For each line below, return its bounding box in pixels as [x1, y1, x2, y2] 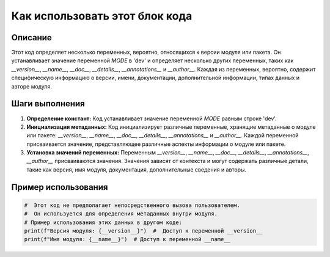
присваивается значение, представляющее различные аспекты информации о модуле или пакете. [26, 140, 286, 148]
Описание [11, 32, 52, 43]
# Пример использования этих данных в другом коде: [24, 219, 183, 226]
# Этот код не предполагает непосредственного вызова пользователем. [24, 201, 241, 209]
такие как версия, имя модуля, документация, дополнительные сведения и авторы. [26, 165, 247, 173]
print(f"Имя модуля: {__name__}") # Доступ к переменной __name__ [24, 236, 231, 243]
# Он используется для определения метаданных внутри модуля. [24, 211, 218, 217]
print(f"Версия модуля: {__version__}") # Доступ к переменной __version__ [24, 228, 263, 234]
